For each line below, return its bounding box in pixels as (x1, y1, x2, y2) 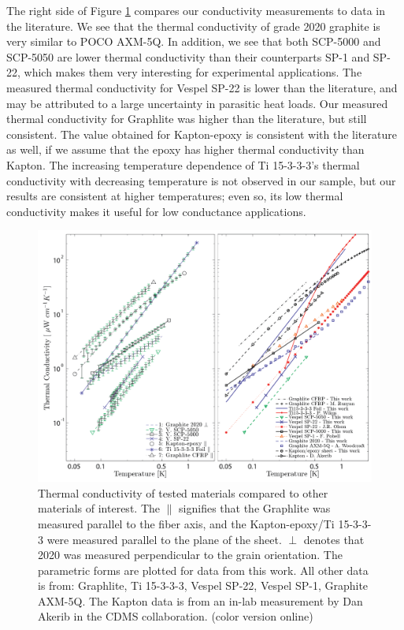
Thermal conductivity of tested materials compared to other (38, 484, 328, 501)
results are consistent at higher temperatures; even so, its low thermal (6, 188, 343, 204)
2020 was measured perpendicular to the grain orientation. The (38, 546, 343, 563)
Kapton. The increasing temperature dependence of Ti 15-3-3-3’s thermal (6, 156, 360, 173)
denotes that (303, 531, 365, 547)
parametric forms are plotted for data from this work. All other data (38, 561, 369, 578)
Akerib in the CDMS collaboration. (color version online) (38, 608, 313, 624)
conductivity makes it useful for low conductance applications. (6, 203, 306, 219)
